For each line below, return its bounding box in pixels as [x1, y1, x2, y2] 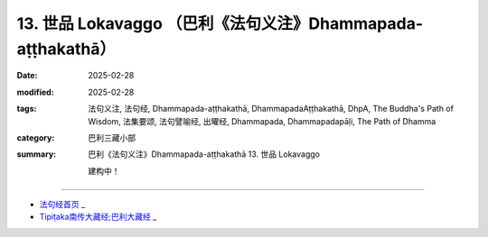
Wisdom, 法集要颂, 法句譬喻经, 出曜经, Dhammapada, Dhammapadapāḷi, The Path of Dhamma [88, 115, 436, 126]
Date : [16, 70, 38, 81]
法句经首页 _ [39, 199, 86, 210]
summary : [16, 149, 57, 160]
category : [16, 132, 55, 143]
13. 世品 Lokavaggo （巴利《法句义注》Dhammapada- [16, 14, 424, 33]
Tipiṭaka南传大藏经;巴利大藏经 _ [39, 212, 157, 223]
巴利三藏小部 [88, 132, 136, 143]
